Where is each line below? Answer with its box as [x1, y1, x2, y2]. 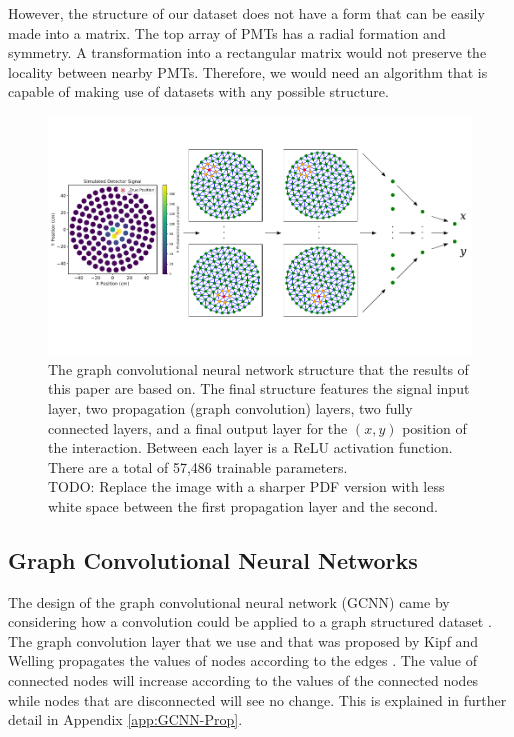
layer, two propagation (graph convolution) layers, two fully [48, 397, 413, 418]
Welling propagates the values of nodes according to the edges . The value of [8, 650, 477, 671]
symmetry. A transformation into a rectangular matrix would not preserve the [8, 42, 487, 63]
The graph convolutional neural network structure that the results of [48, 358, 469, 379]
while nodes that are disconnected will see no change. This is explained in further [8, 689, 507, 710]
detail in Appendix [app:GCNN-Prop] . [8, 709, 243, 730]
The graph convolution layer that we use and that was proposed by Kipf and [8, 630, 479, 651]
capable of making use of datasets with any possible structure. [8, 81, 389, 102]
